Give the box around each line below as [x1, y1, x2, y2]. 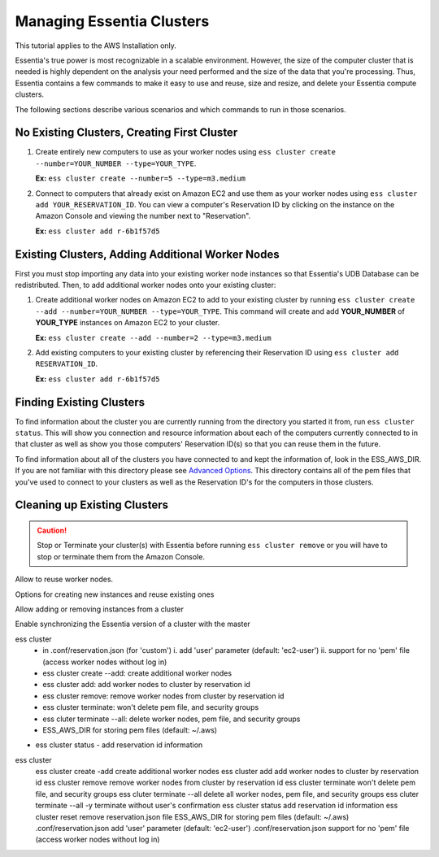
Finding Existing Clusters [15, 395, 146, 409]
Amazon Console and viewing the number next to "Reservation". [35, 211, 251, 221]
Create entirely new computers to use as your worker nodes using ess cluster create [35, 147, 337, 157]
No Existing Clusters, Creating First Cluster [15, 126, 238, 140]
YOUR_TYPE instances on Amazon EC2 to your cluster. [35, 318, 220, 328]
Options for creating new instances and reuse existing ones [15, 589, 215, 599]
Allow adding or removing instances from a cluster [15, 604, 185, 614]
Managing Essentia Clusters [15, 12, 210, 30]
